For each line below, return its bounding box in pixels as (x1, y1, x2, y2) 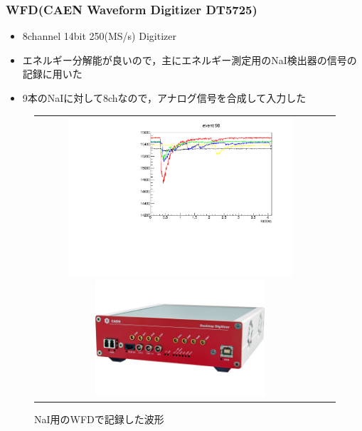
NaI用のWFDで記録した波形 (34, 411, 164, 426)
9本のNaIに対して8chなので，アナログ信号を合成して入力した (22, 90, 307, 105)
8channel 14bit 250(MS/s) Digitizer (22, 28, 176, 43)
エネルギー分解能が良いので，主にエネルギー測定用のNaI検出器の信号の (22, 52, 357, 67)
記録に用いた (22, 66, 82, 81)
